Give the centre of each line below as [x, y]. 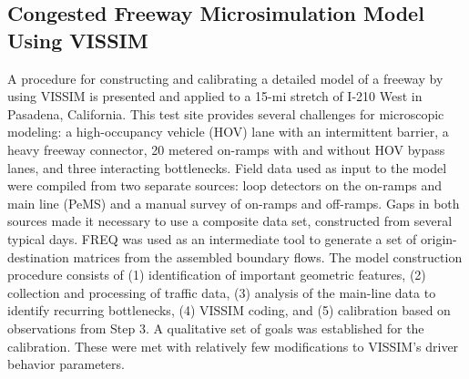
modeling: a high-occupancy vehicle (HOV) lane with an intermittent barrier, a [228, 132]
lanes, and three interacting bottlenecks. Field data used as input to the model [227, 167]
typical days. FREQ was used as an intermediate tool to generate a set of [212, 238]
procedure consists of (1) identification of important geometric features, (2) [217, 275]
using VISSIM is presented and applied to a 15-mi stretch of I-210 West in [215, 96]
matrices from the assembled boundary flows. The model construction [268, 256]
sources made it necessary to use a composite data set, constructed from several [230, 221]
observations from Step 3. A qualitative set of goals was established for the [216, 328]
